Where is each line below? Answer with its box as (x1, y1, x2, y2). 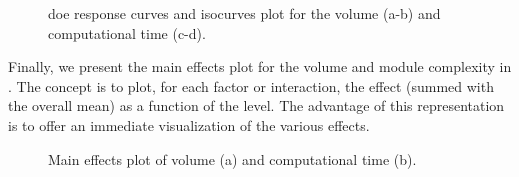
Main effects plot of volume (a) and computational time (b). (48, 148, 417, 169)
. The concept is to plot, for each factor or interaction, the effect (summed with (8, 75, 494, 96)
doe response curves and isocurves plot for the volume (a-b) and (48, 3, 441, 23)
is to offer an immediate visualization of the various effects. (8, 114, 370, 135)
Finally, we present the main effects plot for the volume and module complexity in (8, 56, 512, 77)
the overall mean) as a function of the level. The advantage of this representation (8, 95, 505, 116)
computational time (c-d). (48, 22, 206, 43)
